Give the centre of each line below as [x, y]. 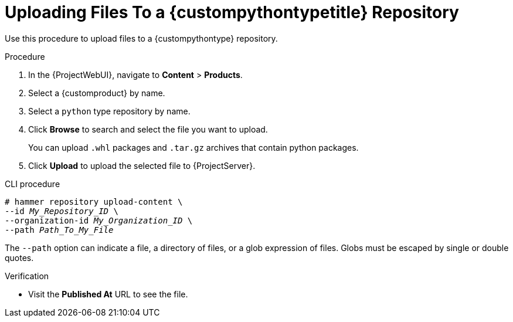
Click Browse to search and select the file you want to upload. [148, 129]
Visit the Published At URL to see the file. [108, 294]
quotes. [19, 257]
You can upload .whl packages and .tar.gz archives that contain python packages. [193, 147]
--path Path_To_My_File [59, 230]
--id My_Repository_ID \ [62, 211]
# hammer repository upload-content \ [94, 201]
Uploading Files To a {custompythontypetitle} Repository [232, 12]
